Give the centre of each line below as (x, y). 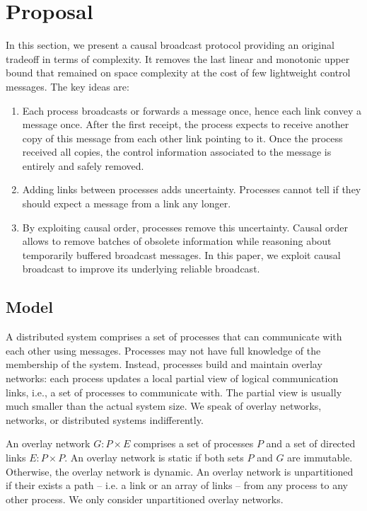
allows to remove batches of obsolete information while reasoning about (177, 241)
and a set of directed (311, 443)
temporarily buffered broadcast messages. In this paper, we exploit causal (181, 254)
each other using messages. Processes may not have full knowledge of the (163, 350)
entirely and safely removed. (83, 165)
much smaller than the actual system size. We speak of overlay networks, (164, 406)
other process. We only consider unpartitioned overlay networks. (145, 499)
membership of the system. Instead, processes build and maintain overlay (164, 364)
